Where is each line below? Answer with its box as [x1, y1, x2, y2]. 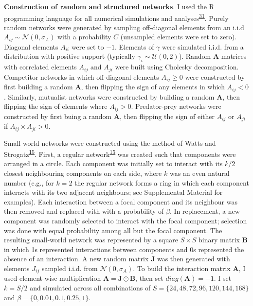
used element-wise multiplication [4, 273, 101, 283]
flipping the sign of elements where [4, 101, 108, 111]
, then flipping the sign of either [120, 111, 215, 121]
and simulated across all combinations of [30, 283, 151, 293]
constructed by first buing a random [4, 111, 112, 121]
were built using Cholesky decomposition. [115, 62, 239, 72]
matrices [221, 51, 247, 61]
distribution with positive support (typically [4, 51, 135, 61]
